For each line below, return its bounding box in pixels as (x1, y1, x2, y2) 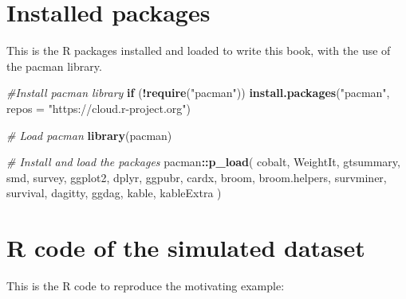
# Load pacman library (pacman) (6, 126, 172, 143)
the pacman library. (6, 57, 102, 74)
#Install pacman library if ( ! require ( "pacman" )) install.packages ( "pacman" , (6, 84, 390, 101)
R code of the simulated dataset (6, 231, 365, 264)
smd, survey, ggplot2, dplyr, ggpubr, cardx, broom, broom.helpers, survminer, (6, 169, 387, 185)
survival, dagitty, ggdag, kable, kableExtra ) (6, 184, 222, 201)
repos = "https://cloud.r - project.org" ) (6, 99, 191, 116)
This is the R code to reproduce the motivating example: (6, 278, 285, 293)
